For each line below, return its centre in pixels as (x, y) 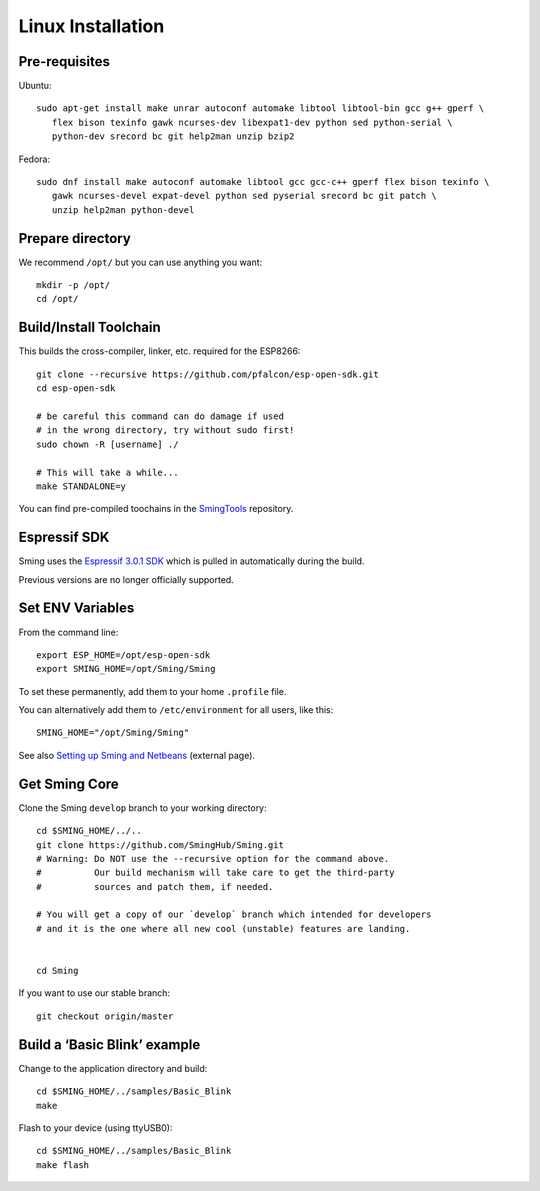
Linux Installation (91, 26)
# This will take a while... (107, 472)
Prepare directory (75, 238)
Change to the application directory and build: (113, 1068)
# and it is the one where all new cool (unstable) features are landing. (223, 928)
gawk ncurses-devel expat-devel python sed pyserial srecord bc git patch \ (244, 196)
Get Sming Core (68, 783)
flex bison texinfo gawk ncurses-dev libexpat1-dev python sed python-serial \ (252, 122)
